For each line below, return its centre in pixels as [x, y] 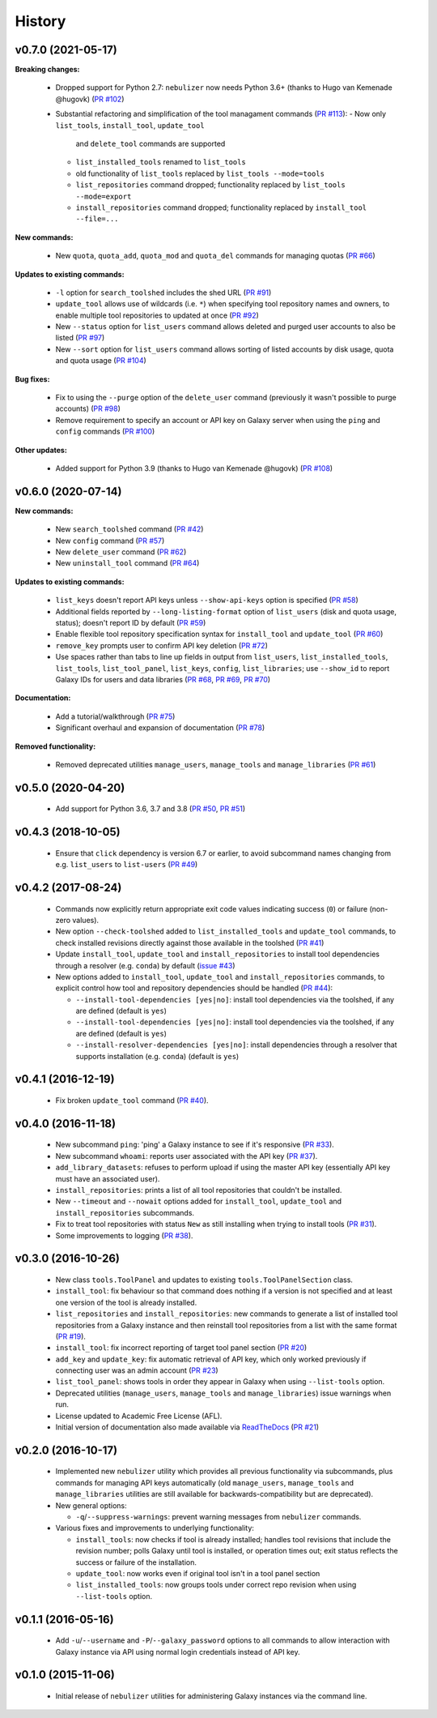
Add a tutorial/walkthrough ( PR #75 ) [115, 716]
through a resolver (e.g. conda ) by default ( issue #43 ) [145, 965]
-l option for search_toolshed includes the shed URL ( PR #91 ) [163, 293]
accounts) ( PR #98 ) [88, 408]
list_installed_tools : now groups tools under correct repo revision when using [216, 1585]
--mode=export [104, 196]
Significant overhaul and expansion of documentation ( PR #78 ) [160, 728]
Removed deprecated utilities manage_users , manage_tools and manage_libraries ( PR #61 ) [216, 764]
